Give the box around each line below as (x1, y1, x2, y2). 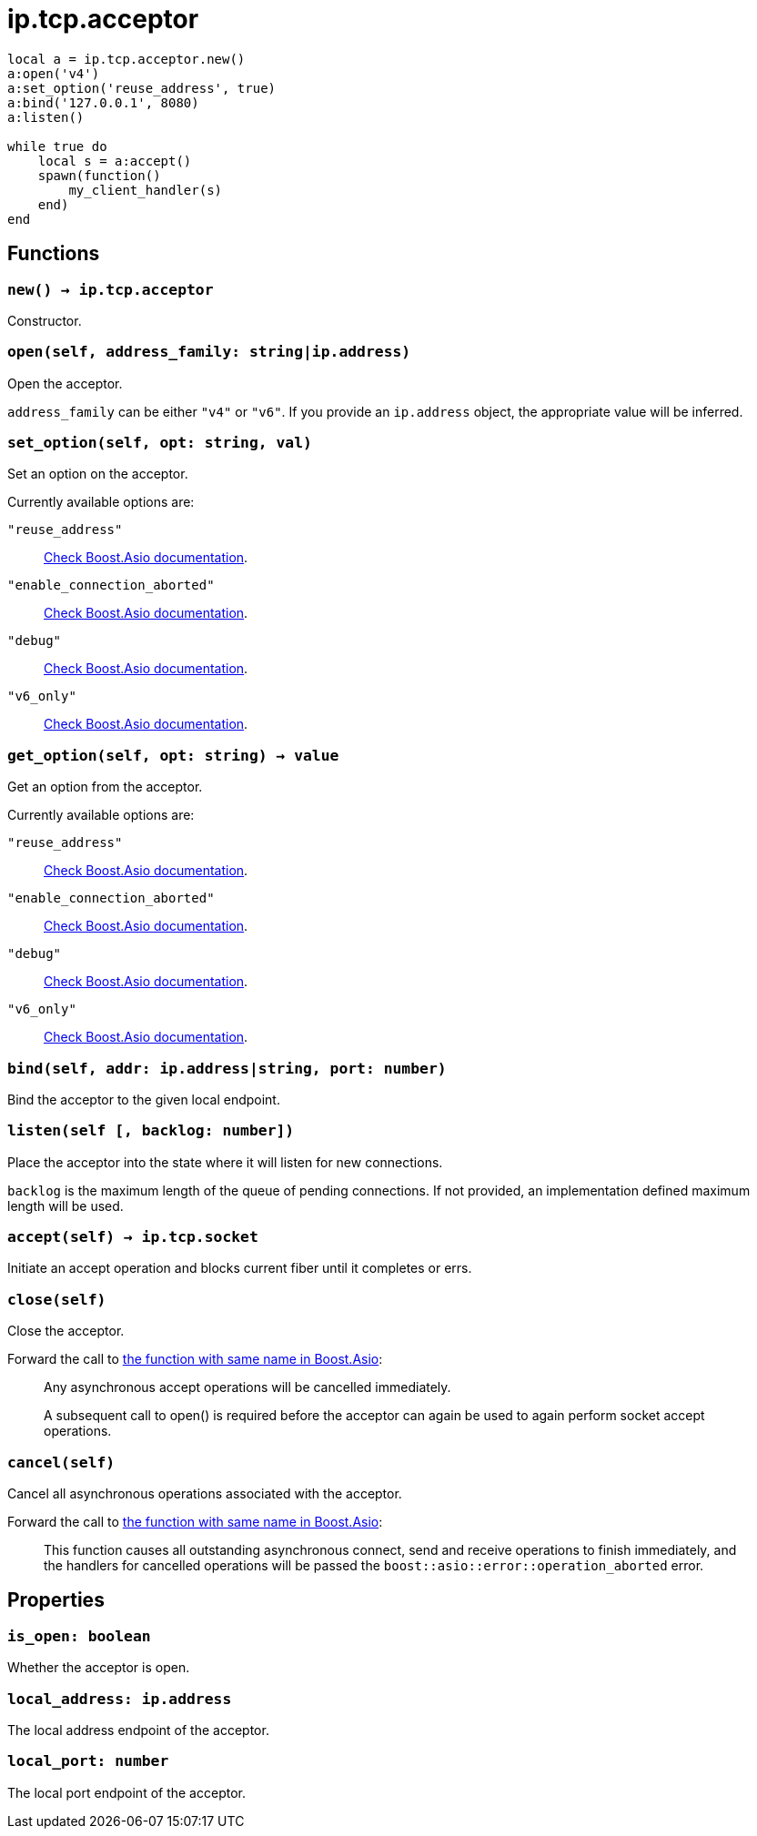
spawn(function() (37, 167, 161, 183)
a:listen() (7, 109, 85, 125)
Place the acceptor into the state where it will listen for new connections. (7, 1154, 443, 1170)
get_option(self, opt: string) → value (7, 746, 339, 764)
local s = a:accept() (37, 153, 192, 168)
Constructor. (7, 312, 82, 328)
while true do (7, 138, 107, 154)
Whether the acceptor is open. (7, 1659, 190, 1676)
